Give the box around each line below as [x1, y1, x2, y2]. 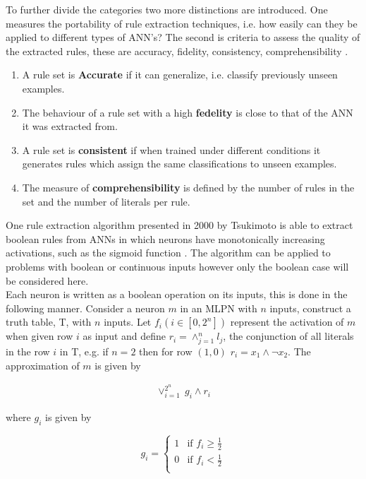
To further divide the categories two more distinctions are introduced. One [6, 2, 328, 16]
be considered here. [6, 273, 89, 288]
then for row [139, 344, 193, 359]
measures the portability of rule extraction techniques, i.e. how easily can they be [6, 16, 358, 30]
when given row [6, 329, 73, 343]
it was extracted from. [22, 119, 118, 134]
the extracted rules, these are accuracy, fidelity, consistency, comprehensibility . [6, 43, 348, 58]
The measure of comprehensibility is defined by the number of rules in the [22, 179, 355, 194]
